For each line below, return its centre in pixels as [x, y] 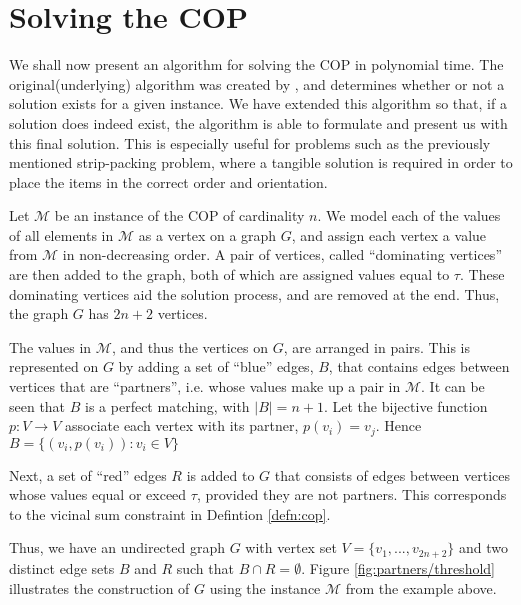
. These [482, 274]
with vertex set [291, 547]
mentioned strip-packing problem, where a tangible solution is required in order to [261, 162]
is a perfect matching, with [167, 405]
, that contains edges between [419, 366]
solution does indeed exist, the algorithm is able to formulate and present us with [258, 122]
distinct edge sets [62, 567]
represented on [54, 366]
